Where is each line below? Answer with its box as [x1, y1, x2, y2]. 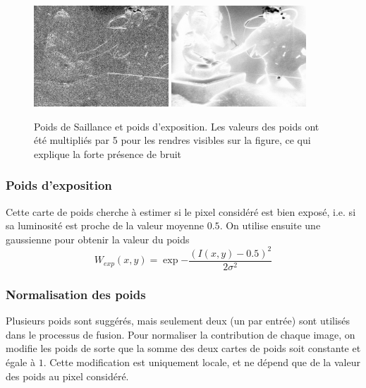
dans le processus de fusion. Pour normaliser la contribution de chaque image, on [6, 327, 355, 341]
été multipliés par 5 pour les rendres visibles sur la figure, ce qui [34, 133, 311, 147]
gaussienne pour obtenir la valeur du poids [6, 231, 190, 246]
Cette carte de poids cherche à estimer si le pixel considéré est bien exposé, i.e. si [6, 204, 356, 219]
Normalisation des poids [6, 285, 146, 303]
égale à [6, 355, 35, 370]
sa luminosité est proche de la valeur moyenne [6, 218, 205, 233]
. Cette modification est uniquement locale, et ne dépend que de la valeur [43, 355, 360, 370]
